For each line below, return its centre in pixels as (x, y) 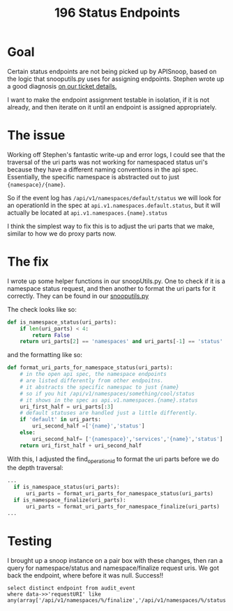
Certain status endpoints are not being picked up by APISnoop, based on (112, 71)
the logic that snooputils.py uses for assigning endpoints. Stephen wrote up (116, 79)
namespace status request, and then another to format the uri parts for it (112, 288)
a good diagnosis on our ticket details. (62, 86)
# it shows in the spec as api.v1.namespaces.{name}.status (109, 400)
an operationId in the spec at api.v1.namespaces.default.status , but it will (114, 205)
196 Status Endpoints (117, 13)
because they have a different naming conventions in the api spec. (103, 169)
